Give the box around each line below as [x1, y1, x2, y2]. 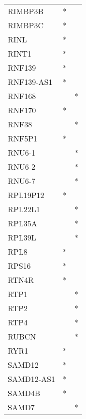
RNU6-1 [8, 147, 36, 158]
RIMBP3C [8, 20, 44, 31]
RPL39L [8, 232, 36, 243]
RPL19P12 [8, 189, 44, 200]
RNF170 [8, 104, 36, 116]
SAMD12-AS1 [8, 373, 56, 384]
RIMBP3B [8, 5, 43, 17]
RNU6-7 [8, 175, 36, 186]
